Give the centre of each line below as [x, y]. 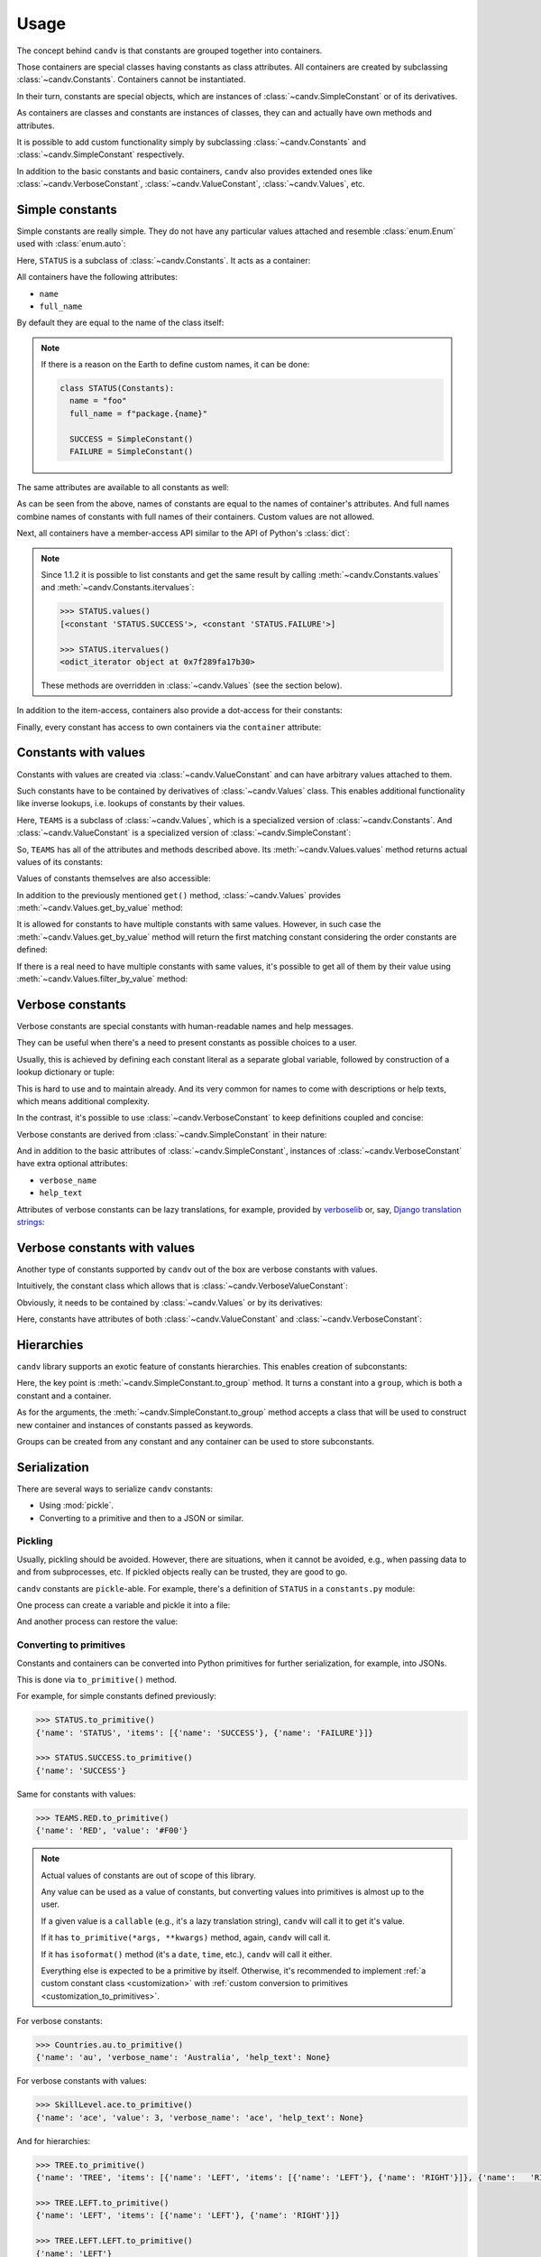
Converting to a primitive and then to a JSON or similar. [142, 1518]
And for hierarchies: [54, 2141]
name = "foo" [98, 401]
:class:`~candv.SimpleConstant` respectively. [101, 154]
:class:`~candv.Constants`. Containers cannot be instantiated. [131, 79]
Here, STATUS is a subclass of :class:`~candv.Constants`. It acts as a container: [164, 260]
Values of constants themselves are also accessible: [114, 878]
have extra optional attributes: [72, 1164]
